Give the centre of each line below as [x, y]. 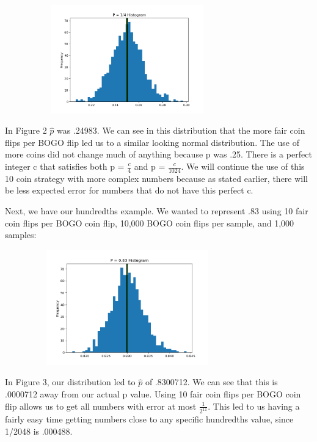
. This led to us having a [254, 406]
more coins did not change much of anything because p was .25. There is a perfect [158, 154]
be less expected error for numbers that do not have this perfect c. [129, 190]
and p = [150, 166]
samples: [21, 235]
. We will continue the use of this [243, 166]
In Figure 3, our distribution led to [70, 382]
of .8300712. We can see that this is [211, 382]
